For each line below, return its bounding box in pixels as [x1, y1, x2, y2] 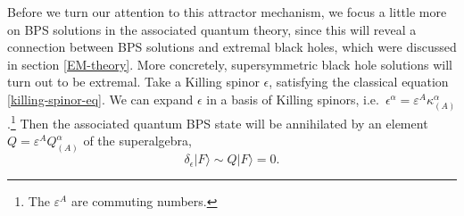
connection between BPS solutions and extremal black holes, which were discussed [7, 37, 457, 56]
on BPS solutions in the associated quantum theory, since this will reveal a [7, 20, 417, 38]
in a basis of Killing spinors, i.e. [206, 89, 379, 108]
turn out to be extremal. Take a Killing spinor [7, 72, 260, 91]
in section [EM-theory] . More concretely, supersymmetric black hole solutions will [7, 54, 452, 73]
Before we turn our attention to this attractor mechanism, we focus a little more [7, 3, 447, 21]
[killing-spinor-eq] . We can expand [7, 89, 194, 108]
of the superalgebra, [83, 131, 192, 150]
